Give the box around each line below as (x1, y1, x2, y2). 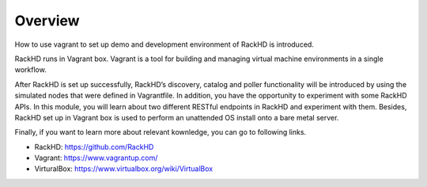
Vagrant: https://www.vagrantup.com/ (34, 153, 158, 162)
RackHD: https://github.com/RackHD (34, 142, 154, 151)
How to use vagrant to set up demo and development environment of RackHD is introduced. (14, 40, 314, 49)
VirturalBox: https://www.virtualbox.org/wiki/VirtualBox (34, 164, 213, 174)
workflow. (14, 65, 47, 74)
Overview (14, 12, 80, 29)
